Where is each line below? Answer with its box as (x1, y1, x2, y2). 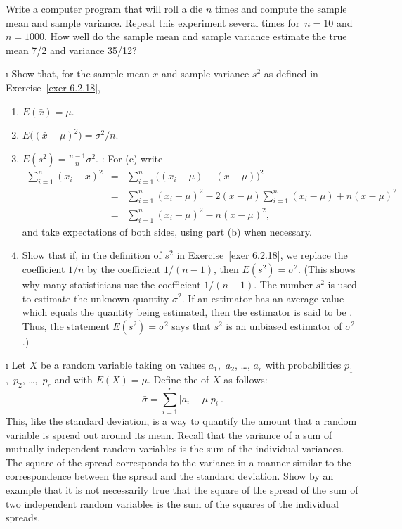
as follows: (223, 372, 268, 387)
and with (54, 372, 93, 387)
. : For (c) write (96, 151, 163, 165)
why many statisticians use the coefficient (22, 276, 201, 291)
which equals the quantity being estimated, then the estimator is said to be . (22, 305, 353, 319)
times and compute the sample (214, 1, 347, 15)
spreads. (6, 510, 41, 525)
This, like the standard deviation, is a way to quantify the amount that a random (6, 414, 357, 428)
